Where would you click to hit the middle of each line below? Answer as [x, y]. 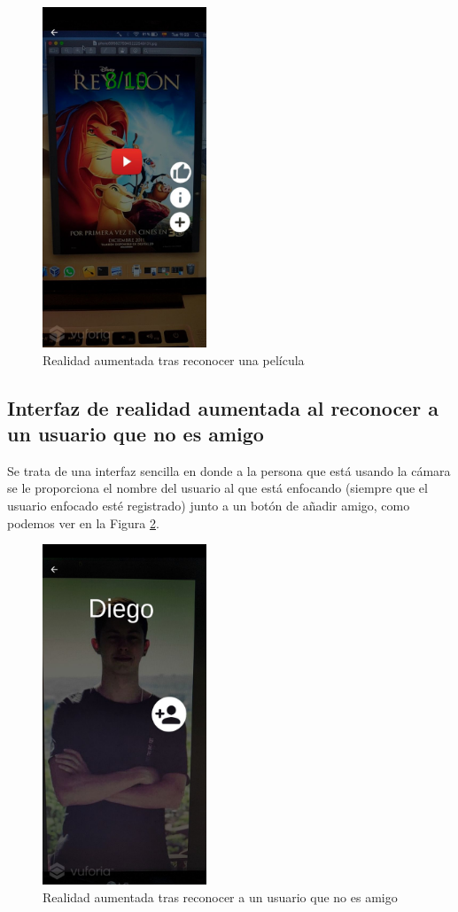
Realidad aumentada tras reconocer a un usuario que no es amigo [220, 896]
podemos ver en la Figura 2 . [83, 522]
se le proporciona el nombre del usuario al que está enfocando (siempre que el [217, 488]
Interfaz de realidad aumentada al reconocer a [223, 407]
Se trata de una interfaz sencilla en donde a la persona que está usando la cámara [229, 470]
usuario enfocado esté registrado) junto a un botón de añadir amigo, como [209, 505]
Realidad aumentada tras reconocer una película [174, 359]
